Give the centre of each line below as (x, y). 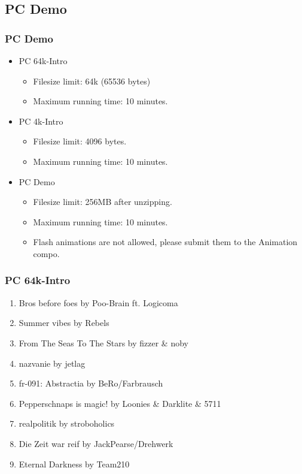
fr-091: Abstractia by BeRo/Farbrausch (91, 383)
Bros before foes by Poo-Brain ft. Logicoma (98, 302)
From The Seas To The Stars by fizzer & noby (103, 342)
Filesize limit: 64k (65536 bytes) (92, 81)
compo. (46, 253)
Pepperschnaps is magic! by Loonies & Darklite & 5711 (120, 403)
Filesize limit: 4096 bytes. (80, 141)
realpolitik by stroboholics (67, 423)
